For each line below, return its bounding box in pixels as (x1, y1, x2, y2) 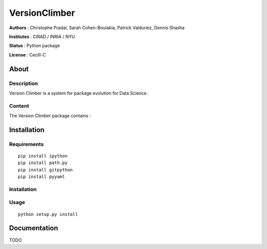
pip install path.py (18, 160, 68, 166)
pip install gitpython (18, 167, 73, 172)
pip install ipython (18, 153, 68, 159)
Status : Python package (9, 42, 60, 49)
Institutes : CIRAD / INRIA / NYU (9, 34, 75, 40)
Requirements (9, 141, 44, 148)
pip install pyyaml (18, 174, 65, 180)
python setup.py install (18, 211, 78, 217)
